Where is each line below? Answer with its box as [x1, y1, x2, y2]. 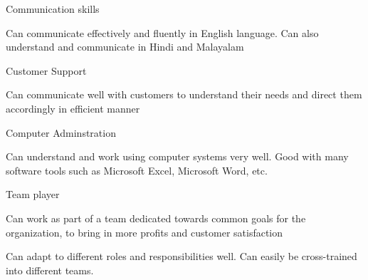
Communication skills [6, 1, 100, 16]
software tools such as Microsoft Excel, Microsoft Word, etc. [6, 162, 268, 177]
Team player [6, 187, 60, 202]
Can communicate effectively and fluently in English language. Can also [6, 25, 319, 40]
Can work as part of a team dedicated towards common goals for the [6, 210, 306, 225]
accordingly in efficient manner [6, 100, 140, 115]
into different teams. [6, 262, 94, 277]
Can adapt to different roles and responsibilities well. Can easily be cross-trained [6, 249, 357, 264]
